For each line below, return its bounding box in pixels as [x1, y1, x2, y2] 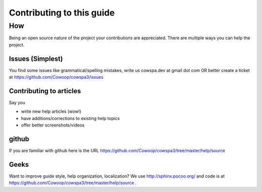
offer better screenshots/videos [21, 122, 85, 128]
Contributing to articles [9, 87, 81, 95]
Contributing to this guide [9, 7, 115, 18]
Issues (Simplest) [9, 54, 63, 63]
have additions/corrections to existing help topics [21, 115, 120, 121]
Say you [9, 100, 25, 105]
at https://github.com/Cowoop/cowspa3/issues [9, 74, 104, 80]
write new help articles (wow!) [21, 108, 82, 114]
